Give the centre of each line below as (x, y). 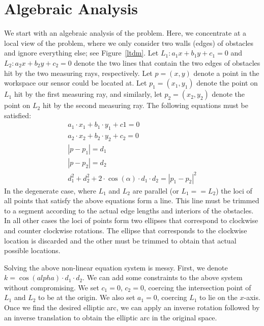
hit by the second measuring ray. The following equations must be (145, 105)
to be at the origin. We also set (87, 297)
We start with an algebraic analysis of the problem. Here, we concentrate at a (125, 33)
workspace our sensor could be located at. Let (76, 83)
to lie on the (218, 297)
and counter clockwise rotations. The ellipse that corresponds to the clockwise (126, 230)
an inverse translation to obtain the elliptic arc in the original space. (111, 317)
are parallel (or (156, 190)
